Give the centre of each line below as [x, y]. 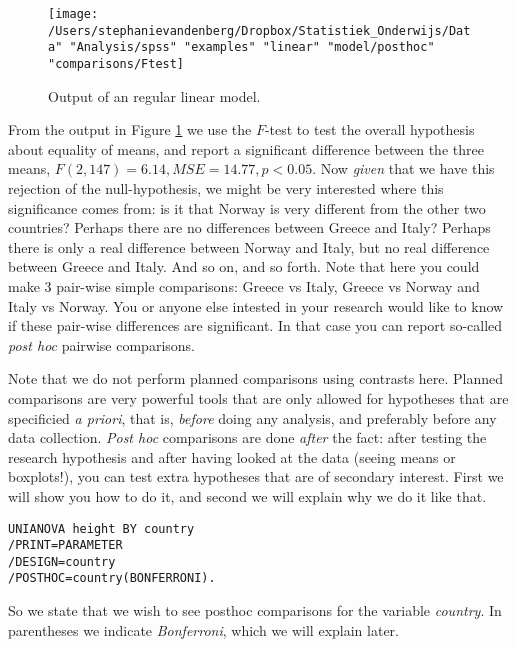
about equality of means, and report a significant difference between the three [246, 148]
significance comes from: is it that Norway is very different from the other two [247, 207]
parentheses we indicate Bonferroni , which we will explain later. [203, 629]
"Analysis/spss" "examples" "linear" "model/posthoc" [252, 47]
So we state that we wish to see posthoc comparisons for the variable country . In [255, 610]
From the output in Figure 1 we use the [130, 129]
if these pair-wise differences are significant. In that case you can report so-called [255, 325]
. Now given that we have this [403, 168]
